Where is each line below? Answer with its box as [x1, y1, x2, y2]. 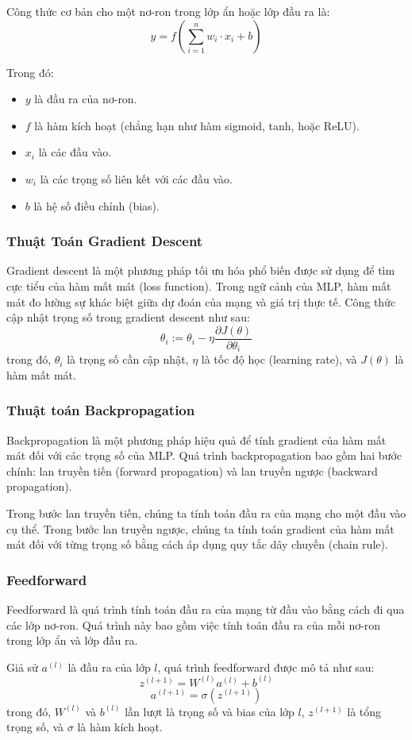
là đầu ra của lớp [67, 658, 151, 675]
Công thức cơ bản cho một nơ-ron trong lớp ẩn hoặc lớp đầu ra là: [6, 3, 330, 19]
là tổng [347, 703, 382, 719]
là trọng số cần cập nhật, [67, 351, 189, 368]
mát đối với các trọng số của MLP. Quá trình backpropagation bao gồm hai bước [6, 447, 402, 464]
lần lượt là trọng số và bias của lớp [125, 703, 295, 719]
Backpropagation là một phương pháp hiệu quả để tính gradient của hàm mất [6, 431, 387, 448]
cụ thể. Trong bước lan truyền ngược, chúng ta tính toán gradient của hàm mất [6, 520, 395, 537]
